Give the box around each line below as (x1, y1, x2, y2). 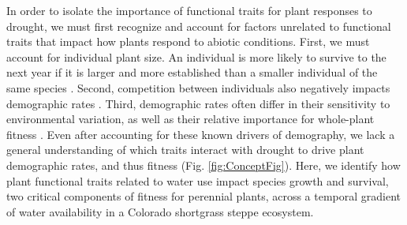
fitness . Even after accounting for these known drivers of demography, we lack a (6, 126, 395, 142)
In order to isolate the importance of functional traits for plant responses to (6, 2, 372, 18)
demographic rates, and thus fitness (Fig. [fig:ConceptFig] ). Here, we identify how (6, 156, 401, 173)
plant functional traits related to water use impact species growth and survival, (6, 172, 389, 189)
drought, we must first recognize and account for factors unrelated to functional (6, 17, 391, 34)
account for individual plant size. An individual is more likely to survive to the (6, 48, 386, 65)
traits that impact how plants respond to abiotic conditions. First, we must (6, 33, 370, 50)
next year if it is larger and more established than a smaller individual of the (6, 64, 378, 81)
